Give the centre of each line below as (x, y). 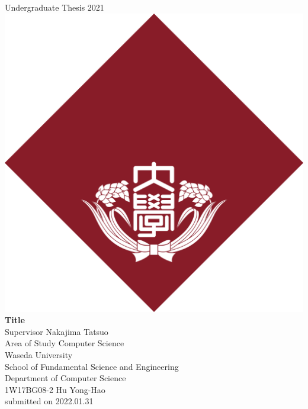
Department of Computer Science (65, 378)
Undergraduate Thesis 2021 (54, 7)
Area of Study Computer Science (65, 343)
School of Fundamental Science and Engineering (92, 366)
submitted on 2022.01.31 (49, 401)
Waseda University (39, 354)
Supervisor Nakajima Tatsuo (57, 331)
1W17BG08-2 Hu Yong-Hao (55, 389)
